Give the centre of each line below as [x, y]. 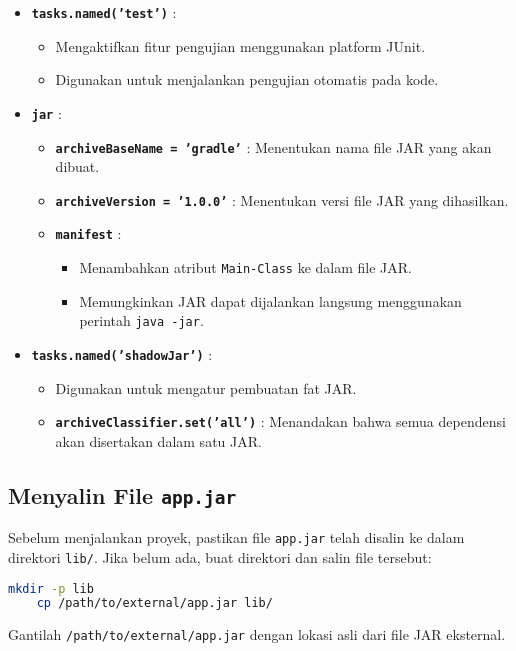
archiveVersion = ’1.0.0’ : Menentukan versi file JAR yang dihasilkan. [282, 199]
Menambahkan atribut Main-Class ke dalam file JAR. [245, 267]
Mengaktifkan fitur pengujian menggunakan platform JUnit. [240, 45]
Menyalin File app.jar [122, 494]
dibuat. [77, 166]
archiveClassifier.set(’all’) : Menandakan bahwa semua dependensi [280, 421]
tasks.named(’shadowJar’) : [122, 353]
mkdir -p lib [51, 588]
